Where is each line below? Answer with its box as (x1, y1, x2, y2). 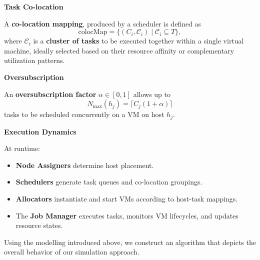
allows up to (133, 88, 171, 99)
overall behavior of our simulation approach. (4, 246, 139, 257)
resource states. (15, 220, 63, 230)
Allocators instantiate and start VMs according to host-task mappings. (15, 193, 238, 203)
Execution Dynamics (4, 126, 76, 136)
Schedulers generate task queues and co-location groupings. (15, 176, 202, 187)
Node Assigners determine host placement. (15, 159, 154, 170)
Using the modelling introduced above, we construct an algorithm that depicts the (4, 236, 256, 247)
